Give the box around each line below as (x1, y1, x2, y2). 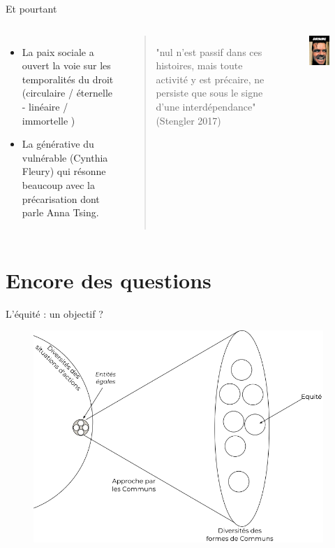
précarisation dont (22, 191, 100, 206)
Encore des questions (6, 265, 211, 294)
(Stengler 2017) (156, 113, 221, 127)
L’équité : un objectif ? (6, 306, 103, 321)
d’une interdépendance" (156, 99, 256, 113)
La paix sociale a (22, 44, 94, 59)
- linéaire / (22, 99, 68, 113)
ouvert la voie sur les (22, 58, 111, 73)
